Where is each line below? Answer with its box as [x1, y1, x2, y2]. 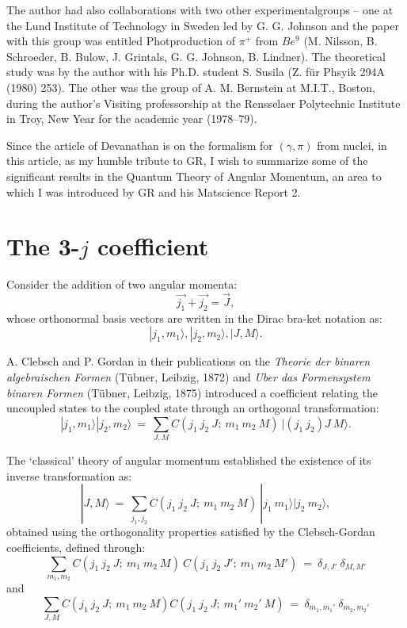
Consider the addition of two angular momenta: [6, 276, 238, 293]
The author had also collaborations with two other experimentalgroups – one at [6, 2, 394, 17]
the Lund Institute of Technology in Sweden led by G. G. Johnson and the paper [6, 17, 399, 33]
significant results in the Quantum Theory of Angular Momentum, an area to [6, 167, 382, 184]
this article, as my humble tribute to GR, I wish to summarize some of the [6, 152, 368, 169]
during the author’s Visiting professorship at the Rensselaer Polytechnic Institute [6, 94, 401, 111]
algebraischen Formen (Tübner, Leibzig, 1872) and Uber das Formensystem [6, 369, 371, 385]
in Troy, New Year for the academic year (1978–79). [6, 110, 257, 127]
